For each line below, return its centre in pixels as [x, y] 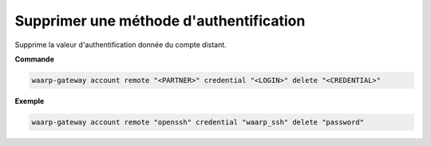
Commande [35, 59]
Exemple [30, 101]
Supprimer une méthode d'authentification [160, 21]
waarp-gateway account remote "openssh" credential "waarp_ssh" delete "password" [198, 122]
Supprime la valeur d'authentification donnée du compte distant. [121, 45]
